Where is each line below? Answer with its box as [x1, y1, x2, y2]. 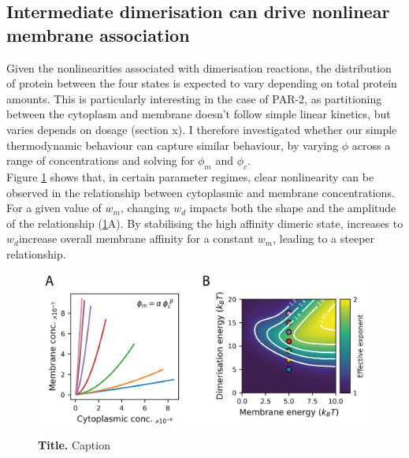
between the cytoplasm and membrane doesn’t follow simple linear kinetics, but [6, 106, 391, 122]
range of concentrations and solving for [6, 152, 195, 169]
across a [351, 136, 391, 153]
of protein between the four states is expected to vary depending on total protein [6, 75, 397, 91]
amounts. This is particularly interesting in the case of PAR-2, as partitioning [6, 90, 382, 106]
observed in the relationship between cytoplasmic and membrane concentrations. [6, 184, 395, 200]
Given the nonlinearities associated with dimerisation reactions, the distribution [6, 59, 392, 76]
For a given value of [6, 199, 102, 216]
